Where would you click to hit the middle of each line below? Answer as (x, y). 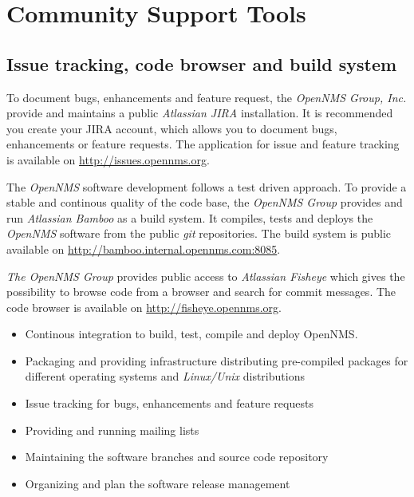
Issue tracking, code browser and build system (202, 63)
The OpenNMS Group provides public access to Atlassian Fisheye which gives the (206, 276)
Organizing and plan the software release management (158, 483)
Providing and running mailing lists (112, 430)
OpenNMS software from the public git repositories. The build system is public (199, 233)
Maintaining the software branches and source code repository (177, 457)
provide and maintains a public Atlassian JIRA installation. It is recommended (200, 113)
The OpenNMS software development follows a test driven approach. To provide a (207, 186)
